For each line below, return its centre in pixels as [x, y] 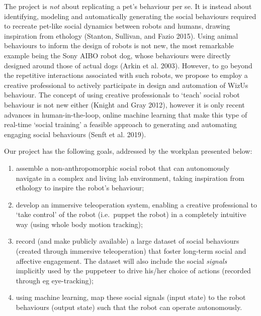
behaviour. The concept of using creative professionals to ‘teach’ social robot [122, 95]
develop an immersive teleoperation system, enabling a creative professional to [137, 204]
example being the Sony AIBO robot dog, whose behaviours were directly [117, 55]
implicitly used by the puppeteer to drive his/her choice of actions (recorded [133, 271]
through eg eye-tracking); [55, 280]
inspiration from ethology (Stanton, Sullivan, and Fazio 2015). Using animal [121, 35]
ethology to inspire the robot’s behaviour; [80, 188]
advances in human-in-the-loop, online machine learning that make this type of [126, 114]
